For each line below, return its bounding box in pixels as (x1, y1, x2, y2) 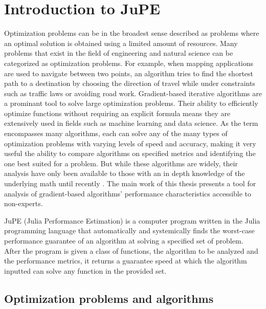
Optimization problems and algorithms (4, 290, 214, 306)
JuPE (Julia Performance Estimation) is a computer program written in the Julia (4, 215, 260, 226)
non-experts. (4, 198, 43, 209)
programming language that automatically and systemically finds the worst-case (4, 225, 255, 236)
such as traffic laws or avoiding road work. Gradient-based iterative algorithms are (4, 87, 262, 98)
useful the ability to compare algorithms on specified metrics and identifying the (4, 148, 256, 159)
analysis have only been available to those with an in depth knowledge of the (4, 168, 245, 179)
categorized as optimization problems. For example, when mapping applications (4, 57, 254, 68)
